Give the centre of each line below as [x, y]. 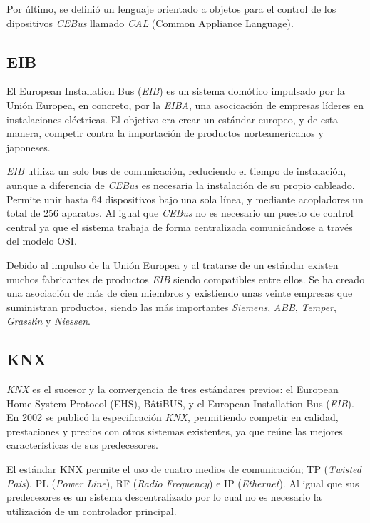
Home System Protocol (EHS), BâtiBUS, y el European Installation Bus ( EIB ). [180, 403]
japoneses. [29, 147]
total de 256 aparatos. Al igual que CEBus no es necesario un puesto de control [180, 213]
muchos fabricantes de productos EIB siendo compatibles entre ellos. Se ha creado [186, 279]
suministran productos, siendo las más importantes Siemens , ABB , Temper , [171, 306]
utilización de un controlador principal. [92, 511]
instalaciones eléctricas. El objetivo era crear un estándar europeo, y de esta [173, 119]
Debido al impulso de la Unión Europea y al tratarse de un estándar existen [173, 264]
